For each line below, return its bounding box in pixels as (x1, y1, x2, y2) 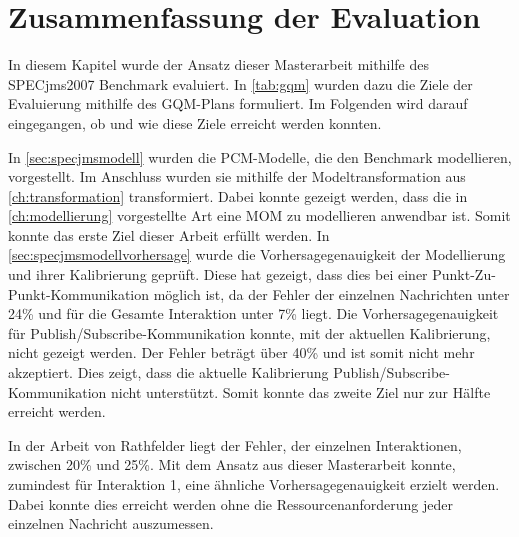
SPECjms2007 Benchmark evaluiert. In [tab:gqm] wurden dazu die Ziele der (8, 73, 473, 94)
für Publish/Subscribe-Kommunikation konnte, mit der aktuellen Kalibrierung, (8, 322, 491, 343)
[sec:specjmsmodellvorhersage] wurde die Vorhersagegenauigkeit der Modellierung (8, 244, 506, 265)
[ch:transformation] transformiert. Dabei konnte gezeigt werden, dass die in (8, 185, 468, 206)
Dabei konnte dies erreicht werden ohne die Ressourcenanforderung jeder (8, 493, 454, 514)
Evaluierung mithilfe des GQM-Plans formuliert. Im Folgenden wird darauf (8, 93, 468, 114)
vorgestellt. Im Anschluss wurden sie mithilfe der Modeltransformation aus (8, 166, 466, 187)
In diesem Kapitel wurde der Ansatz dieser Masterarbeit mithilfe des (8, 54, 429, 75)
